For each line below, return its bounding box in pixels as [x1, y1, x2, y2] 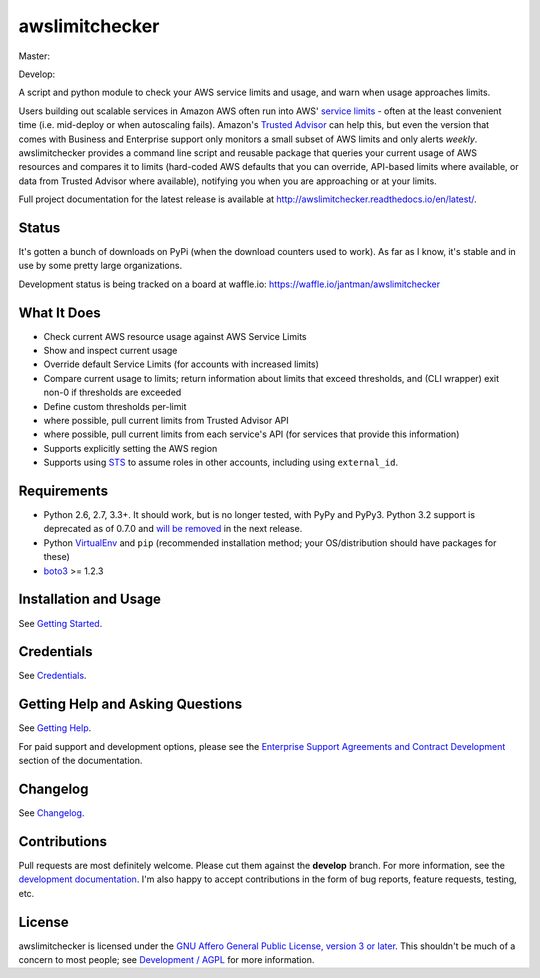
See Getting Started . [18, 617, 103, 629]
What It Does [18, 304, 101, 321]
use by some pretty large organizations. [18, 260, 183, 272]
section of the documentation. [18, 755, 143, 767]
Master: [18, 50, 50, 62]
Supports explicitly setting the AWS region [43, 442, 218, 454]
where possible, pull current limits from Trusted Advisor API [43, 415, 289, 426]
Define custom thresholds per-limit [43, 400, 187, 412]
